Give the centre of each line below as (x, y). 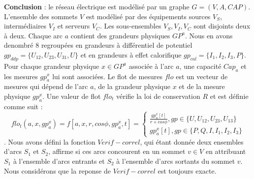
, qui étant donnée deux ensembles (192, 141)
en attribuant (226, 151)
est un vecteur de (202, 76)
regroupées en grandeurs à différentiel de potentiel (117, 45)
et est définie (229, 96)
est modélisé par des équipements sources (148, 16)
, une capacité (200, 66)
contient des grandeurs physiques (120, 35)
